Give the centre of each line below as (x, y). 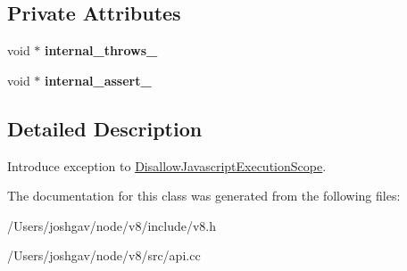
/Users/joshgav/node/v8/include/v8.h (112, 225)
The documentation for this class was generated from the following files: (204, 196)
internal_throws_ (101, 50)
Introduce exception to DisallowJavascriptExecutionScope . (167, 165)
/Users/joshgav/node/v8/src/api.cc (104, 255)
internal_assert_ (98, 80)
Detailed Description (105, 128)
